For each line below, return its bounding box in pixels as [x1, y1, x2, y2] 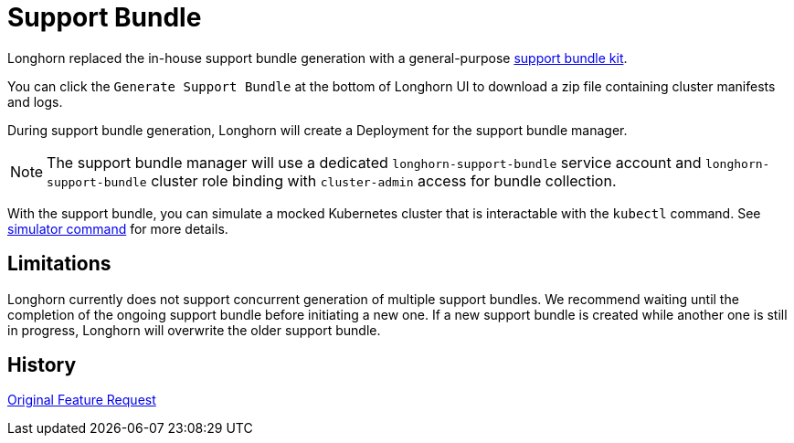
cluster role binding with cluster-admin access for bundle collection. [151, 171, 617, 190]
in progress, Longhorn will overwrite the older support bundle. [7, 322, 381, 338]
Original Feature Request [7, 392, 156, 408]
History [7, 353, 77, 377]
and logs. [7, 93, 63, 110]
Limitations [7, 252, 111, 276]
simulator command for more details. [7, 220, 228, 237]
